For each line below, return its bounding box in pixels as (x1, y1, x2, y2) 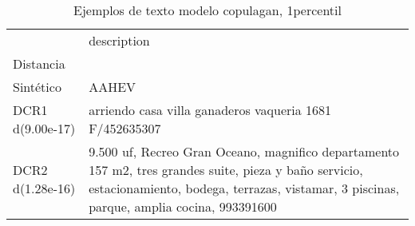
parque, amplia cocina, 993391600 (89, 197, 277, 216)
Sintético (13, 77, 61, 96)
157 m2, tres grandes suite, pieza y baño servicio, (89, 161, 363, 179)
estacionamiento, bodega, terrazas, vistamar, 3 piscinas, (89, 179, 400, 197)
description (89, 31, 150, 50)
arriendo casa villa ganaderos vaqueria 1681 (89, 101, 332, 119)
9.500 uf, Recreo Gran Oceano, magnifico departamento (89, 142, 400, 161)
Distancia (13, 54, 65, 73)
